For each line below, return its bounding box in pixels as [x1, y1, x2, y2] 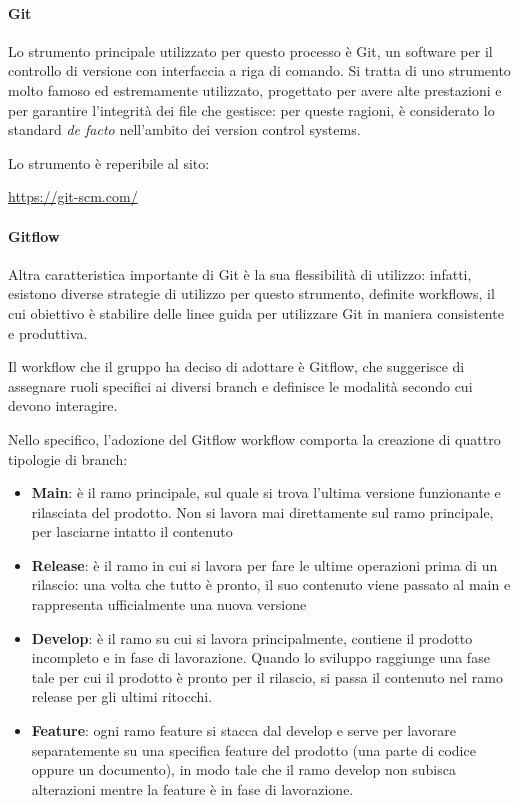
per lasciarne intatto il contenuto [31, 521, 233, 542]
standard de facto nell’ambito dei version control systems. [8, 119, 361, 140]
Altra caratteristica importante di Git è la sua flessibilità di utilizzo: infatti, [8, 263, 472, 284]
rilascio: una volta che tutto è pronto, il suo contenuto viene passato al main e [31, 574, 511, 595]
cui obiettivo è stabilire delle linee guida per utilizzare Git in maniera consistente [8, 302, 504, 323]
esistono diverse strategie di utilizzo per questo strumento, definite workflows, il [8, 283, 495, 304]
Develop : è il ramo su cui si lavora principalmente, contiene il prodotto [31, 627, 473, 648]
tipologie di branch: [8, 448, 128, 469]
